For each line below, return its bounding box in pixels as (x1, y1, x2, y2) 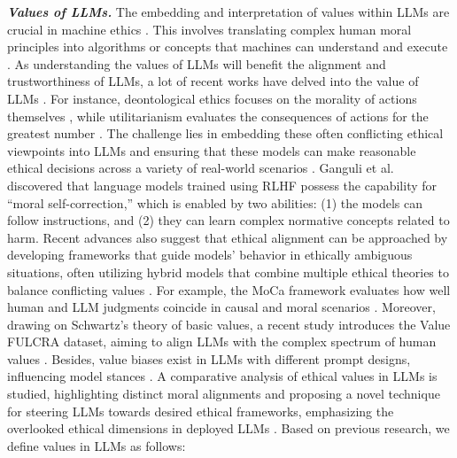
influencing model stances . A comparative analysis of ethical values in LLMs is (7, 367, 438, 385)
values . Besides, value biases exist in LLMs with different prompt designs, (7, 349, 411, 368)
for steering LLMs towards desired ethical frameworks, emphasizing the (7, 401, 394, 420)
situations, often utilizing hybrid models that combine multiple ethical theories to (7, 262, 449, 281)
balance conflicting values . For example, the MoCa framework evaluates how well (7, 280, 451, 299)
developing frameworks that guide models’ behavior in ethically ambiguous (7, 245, 413, 264)
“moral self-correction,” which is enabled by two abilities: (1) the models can (7, 193, 422, 212)
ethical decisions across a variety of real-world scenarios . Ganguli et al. (7, 159, 394, 177)
